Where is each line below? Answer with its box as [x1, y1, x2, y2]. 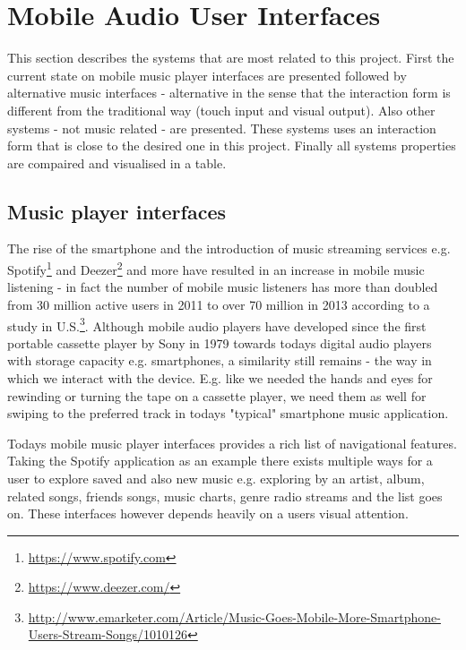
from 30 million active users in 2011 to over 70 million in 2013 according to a [7, 295, 430, 313]
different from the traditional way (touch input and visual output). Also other [7, 100, 436, 119]
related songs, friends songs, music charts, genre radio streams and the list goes [7, 486, 443, 505]
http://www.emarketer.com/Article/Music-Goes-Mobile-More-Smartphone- [28, 607, 441, 626]
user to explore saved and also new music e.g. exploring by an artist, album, [7, 468, 425, 487]
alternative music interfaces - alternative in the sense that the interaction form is [7, 83, 451, 102]
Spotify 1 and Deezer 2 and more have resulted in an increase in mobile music [7, 258, 425, 278]
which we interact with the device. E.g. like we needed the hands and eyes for [7, 368, 433, 387]
